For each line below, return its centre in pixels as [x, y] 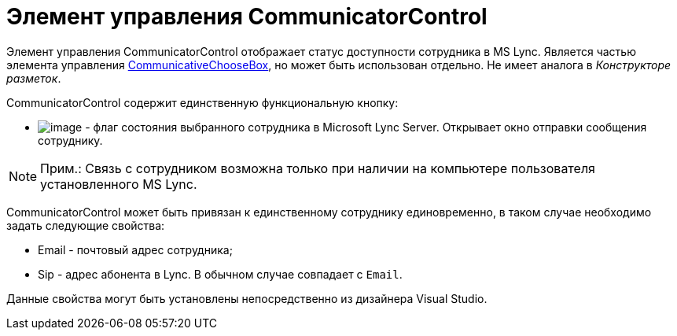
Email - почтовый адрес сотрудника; [135, 249]
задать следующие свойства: [86, 225]
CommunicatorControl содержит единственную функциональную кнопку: [202, 102]
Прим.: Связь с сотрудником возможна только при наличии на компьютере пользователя [318, 168]
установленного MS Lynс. [119, 184]
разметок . [34, 78]
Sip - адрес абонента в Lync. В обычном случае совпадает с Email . [220, 274]
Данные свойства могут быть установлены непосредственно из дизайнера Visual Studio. [247, 298]
